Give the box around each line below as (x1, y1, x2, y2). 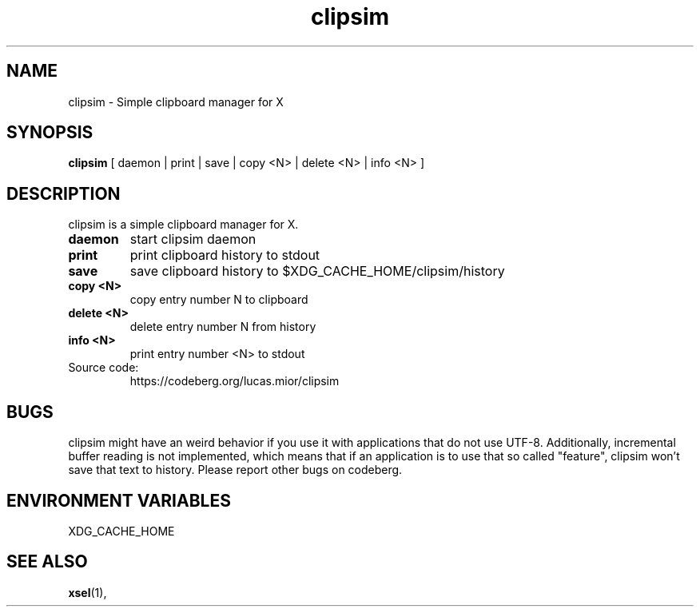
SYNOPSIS (6, 122, 93, 143)
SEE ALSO (6, 551, 88, 572)
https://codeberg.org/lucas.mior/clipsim (129, 374, 340, 388)
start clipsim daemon (129, 231, 257, 248)
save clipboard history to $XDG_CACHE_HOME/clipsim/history (129, 263, 505, 280)
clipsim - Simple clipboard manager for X (68, 94, 284, 109)
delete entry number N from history (129, 320, 316, 334)
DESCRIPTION (6, 183, 121, 204)
